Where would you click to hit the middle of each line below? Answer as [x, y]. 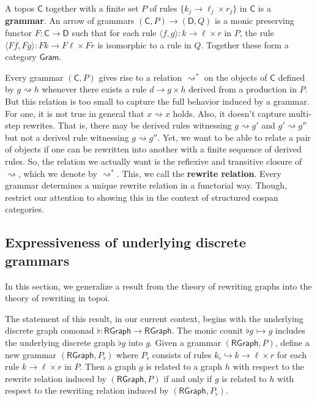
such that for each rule [114, 33]
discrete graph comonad [50, 330]
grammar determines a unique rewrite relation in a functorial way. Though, [146, 185]
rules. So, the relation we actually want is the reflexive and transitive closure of [154, 161]
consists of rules [182, 354]
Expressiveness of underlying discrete [125, 242]
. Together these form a [245, 44]
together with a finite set [92, 8]
